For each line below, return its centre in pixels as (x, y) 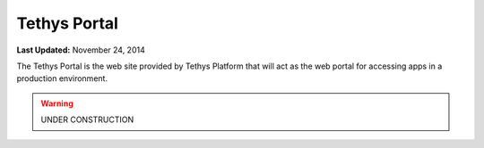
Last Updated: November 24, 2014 (81, 50)
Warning (57, 103)
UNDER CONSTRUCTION (87, 119)
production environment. (62, 78)
